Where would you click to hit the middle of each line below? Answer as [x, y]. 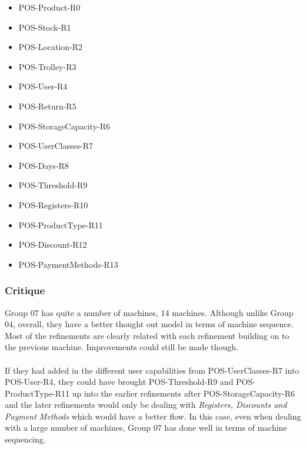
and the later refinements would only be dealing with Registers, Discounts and [146, 405]
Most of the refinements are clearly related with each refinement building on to [147, 335]
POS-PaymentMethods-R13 [68, 264]
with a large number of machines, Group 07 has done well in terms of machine [146, 428]
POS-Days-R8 [44, 165]
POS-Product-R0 [49, 7]
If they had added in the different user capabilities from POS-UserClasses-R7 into [152, 370]
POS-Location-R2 [51, 47]
